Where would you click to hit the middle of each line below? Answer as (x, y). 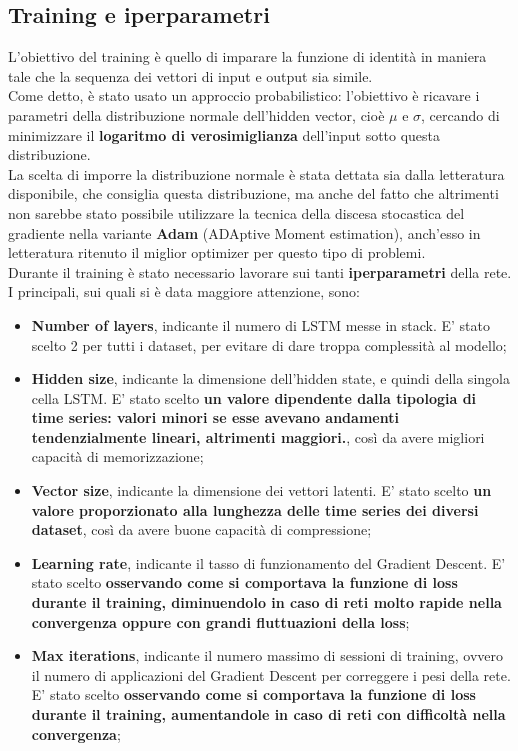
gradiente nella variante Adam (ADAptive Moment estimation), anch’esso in (244, 232)
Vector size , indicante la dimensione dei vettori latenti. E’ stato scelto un (261, 490)
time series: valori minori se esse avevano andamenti (215, 417)
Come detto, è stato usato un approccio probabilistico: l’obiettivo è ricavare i (244, 95)
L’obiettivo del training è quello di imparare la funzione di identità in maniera (247, 56)
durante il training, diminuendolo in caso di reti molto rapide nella (266, 602)
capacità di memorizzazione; (117, 456)
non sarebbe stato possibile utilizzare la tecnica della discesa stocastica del (236, 212)
